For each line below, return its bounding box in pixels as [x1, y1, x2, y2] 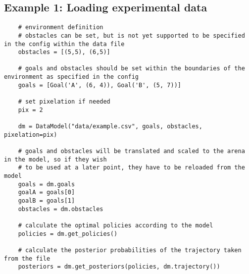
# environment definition [18, 24, 103, 31]
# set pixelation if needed [18, 98, 110, 106]
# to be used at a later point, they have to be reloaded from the [18, 164, 245, 171]
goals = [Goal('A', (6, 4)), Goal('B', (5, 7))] [18, 81, 181, 89]
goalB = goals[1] [18, 197, 75, 204]
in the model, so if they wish [4, 156, 107, 163]
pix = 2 [18, 106, 43, 113]
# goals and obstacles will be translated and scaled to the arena [18, 148, 245, 155]
